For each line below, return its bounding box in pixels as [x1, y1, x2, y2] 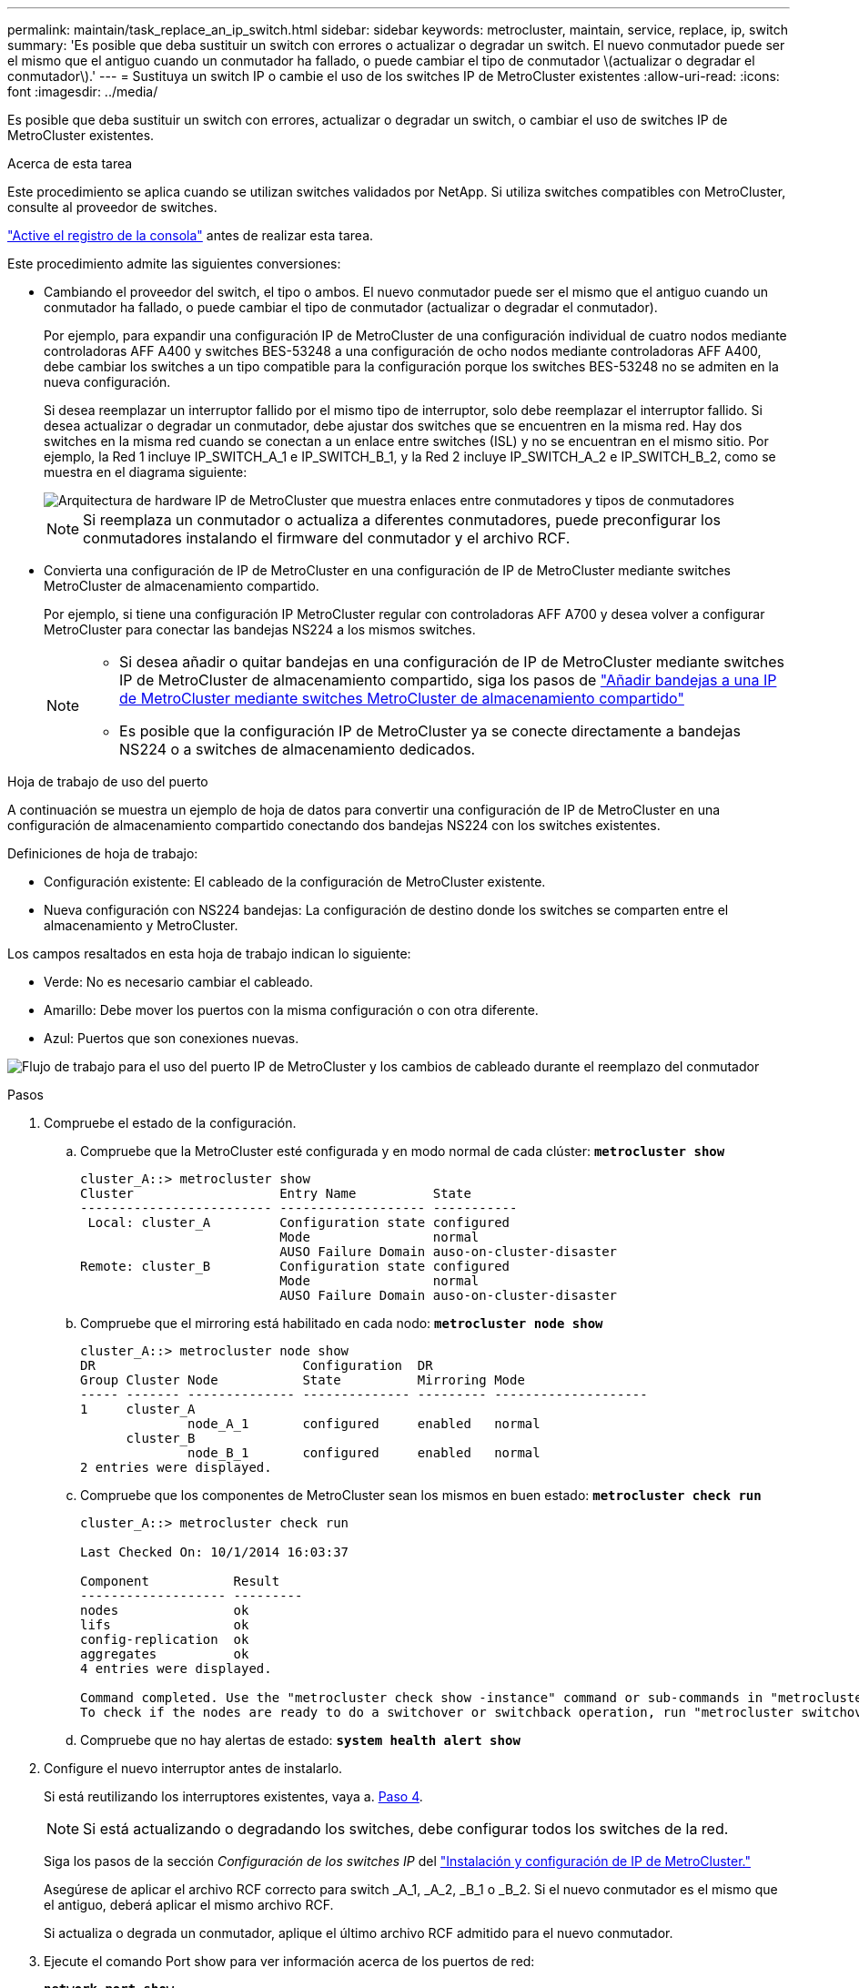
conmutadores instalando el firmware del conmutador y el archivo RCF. [83, 529, 571, 547]
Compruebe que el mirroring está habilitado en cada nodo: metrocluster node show [80, 1315, 603, 1331]
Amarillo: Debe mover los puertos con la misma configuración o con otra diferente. [44, 1002, 539, 1018]
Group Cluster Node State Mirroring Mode [80, 1373, 525, 1387]
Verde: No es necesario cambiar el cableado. [44, 974, 314, 989]
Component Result [80, 1574, 280, 1588]
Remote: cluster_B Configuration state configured [80, 1259, 510, 1273]
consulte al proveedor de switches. [7, 199, 217, 215]
